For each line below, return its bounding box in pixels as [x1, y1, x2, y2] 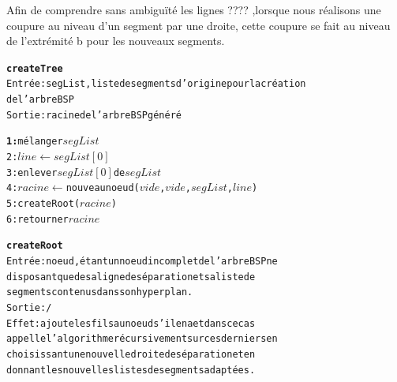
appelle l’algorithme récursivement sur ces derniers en [6, 333, 278, 345]
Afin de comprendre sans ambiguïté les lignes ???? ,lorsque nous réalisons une [6, 2, 381, 17]
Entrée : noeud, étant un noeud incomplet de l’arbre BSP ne [6, 256, 278, 267]
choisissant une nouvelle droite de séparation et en [6, 348, 256, 360]
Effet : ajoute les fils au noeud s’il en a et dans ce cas [6, 317, 256, 329]
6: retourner [6, 213, 69, 225]
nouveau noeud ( [66, 182, 140, 194]
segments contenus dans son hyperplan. [6, 286, 193, 298]
